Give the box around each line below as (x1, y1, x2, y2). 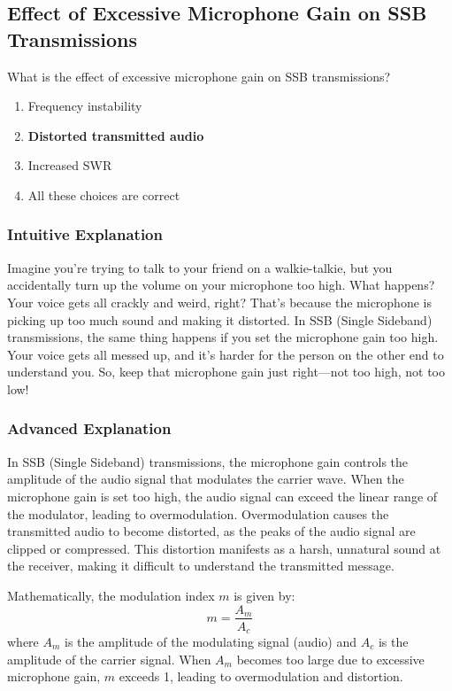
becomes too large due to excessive (236, 649, 425, 668)
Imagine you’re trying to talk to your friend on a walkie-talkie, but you (7, 258, 393, 276)
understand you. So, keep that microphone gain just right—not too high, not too (7, 362, 446, 381)
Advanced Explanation (7, 417, 172, 439)
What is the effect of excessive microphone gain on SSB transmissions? (7, 66, 391, 85)
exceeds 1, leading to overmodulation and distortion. (119, 667, 403, 686)
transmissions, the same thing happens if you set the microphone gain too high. (7, 328, 439, 346)
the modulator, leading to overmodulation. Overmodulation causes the (7, 504, 389, 523)
